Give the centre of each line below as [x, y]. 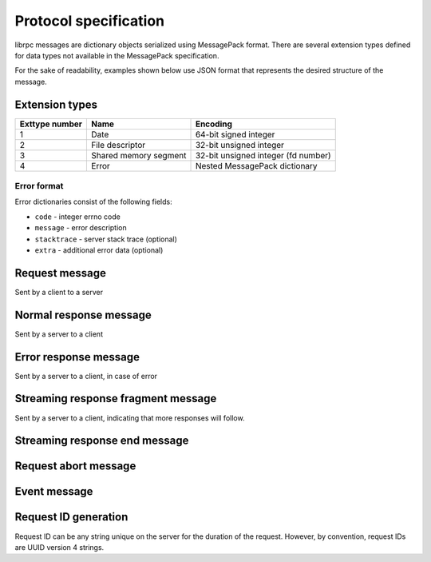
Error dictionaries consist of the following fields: [93, 202]
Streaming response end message [102, 441]
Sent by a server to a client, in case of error [86, 376]
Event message [54, 492]
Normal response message [83, 315]
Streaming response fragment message [116, 399]
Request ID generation [71, 517]
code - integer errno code [78, 217]
